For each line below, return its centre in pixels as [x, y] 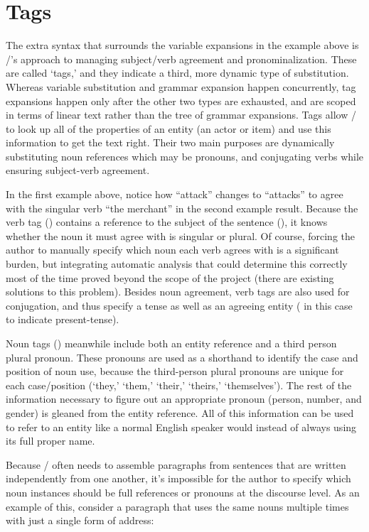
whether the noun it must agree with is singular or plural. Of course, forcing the [180, 235]
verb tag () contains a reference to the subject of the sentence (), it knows [167, 222]
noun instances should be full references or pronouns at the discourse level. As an [183, 492]
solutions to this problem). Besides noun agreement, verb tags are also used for [178, 292]
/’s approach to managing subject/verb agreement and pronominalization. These [181, 59]
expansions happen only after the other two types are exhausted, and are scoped [181, 101]
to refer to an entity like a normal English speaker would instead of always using [181, 427]
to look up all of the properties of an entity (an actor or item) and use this [169, 128]
